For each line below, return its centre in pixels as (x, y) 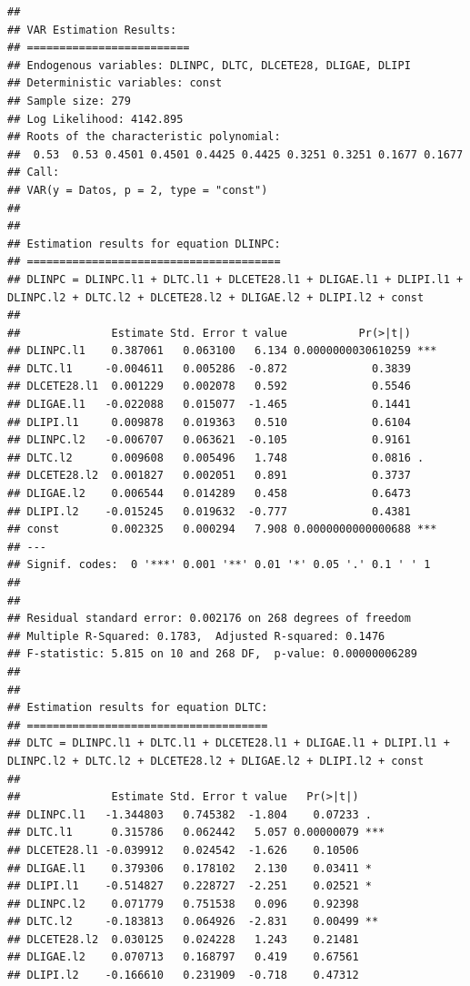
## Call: (34, 173)
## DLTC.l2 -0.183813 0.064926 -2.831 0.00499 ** (193, 922)
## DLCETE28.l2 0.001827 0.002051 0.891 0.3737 (209, 476)
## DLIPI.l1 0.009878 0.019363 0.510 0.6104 (209, 422)
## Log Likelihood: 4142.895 (95, 119)
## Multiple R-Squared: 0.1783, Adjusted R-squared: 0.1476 (196, 636)
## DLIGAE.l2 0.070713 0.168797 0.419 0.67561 (183, 957)
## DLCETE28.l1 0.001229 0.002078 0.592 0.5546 (209, 386)
